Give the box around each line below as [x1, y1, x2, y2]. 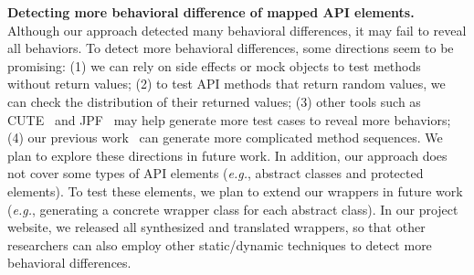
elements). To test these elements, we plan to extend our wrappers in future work [7, 181, 463, 200]
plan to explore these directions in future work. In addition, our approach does [7, 145, 448, 164]
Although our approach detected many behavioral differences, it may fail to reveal [7, 20, 467, 39]
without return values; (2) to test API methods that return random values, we [7, 74, 446, 93]
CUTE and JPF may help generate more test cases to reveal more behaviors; [7, 110, 451, 129]
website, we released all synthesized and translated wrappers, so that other [7, 217, 426, 237]
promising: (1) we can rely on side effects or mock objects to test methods [7, 56, 421, 75]
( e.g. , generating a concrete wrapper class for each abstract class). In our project [7, 199, 458, 218]
